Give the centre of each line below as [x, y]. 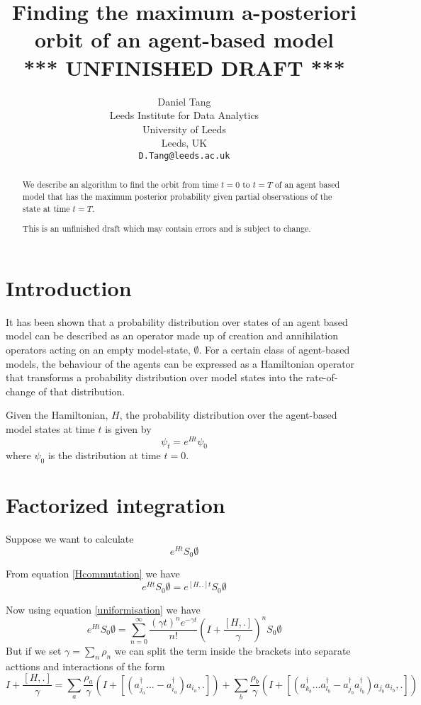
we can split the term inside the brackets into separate [232, 650]
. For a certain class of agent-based [274, 349]
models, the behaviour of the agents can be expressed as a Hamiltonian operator [180, 363]
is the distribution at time [104, 455]
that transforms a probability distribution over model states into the [155, 377]
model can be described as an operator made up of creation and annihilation [172, 335]
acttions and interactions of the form [85, 666]
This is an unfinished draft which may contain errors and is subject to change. [167, 229]
